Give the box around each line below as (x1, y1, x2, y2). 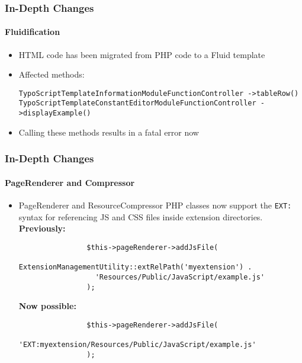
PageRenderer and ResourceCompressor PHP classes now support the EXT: (18, 199, 292, 211)
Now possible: (18, 300, 76, 312)
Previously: (18, 222, 66, 234)
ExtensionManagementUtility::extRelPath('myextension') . (18, 263, 252, 272)
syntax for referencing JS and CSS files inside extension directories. (18, 210, 263, 223)
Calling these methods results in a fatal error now (18, 126, 199, 138)
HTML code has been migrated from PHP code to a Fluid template (18, 48, 265, 60)
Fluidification (5, 25, 60, 38)
